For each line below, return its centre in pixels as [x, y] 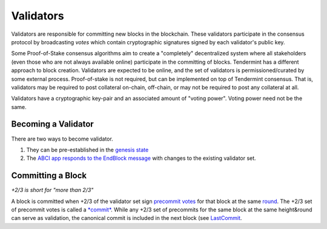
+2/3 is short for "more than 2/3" [52, 190]
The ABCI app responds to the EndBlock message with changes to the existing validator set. [141, 158]
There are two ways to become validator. [62, 139]
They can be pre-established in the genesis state [88, 150]
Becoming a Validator [52, 124]
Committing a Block [49, 176]
